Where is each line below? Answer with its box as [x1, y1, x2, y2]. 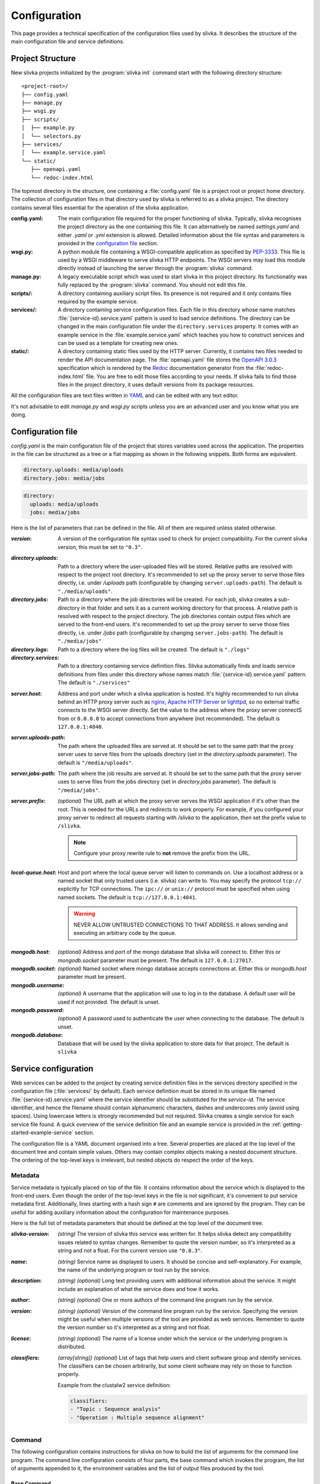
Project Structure [11, 53, 76, 64]
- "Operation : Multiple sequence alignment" [70, 1414, 205, 1421]
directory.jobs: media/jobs [23, 475, 105, 481]
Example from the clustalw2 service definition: [57, 1381, 171, 1388]
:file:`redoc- [255, 364, 284, 372]
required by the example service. [57, 298, 139, 305]
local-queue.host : [11, 868, 57, 876]
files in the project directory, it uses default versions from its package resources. [57, 380, 255, 388]
